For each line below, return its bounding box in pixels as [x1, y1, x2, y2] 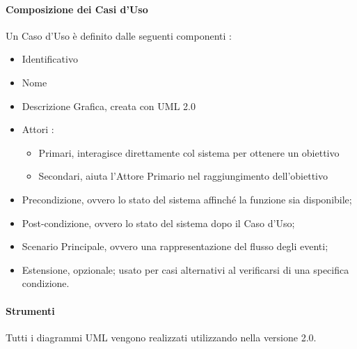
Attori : [22, 122, 54, 137]
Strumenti [6, 303, 55, 318]
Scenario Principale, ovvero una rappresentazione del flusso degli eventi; [22, 239, 328, 254]
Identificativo [22, 52, 78, 66]
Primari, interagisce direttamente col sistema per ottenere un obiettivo [38, 145, 340, 160]
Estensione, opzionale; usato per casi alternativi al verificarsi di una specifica [22, 262, 349, 277]
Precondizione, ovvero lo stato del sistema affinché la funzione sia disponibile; [22, 192, 352, 206]
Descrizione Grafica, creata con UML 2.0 [22, 98, 196, 113]
